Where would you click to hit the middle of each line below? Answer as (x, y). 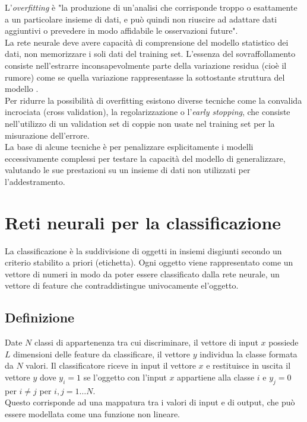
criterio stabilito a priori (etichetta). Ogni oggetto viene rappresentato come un (149, 262)
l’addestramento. (35, 181)
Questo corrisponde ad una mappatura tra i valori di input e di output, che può (150, 402)
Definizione (40, 317)
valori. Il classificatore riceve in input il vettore (111, 365)
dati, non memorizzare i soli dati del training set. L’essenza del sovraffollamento (150, 54)
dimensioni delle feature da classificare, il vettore (102, 354)
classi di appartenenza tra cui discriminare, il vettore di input (146, 342)
